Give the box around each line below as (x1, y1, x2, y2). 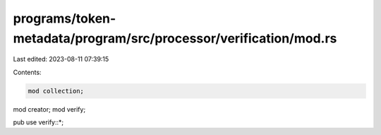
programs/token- (13, 11, 116, 26)
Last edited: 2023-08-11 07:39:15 (13, 55, 109, 64)
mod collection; (28, 87, 85, 95)
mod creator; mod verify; (13, 105, 86, 113)
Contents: (13, 68, 42, 76)
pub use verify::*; (13, 118, 64, 127)
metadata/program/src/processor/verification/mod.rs (13, 30, 337, 46)
